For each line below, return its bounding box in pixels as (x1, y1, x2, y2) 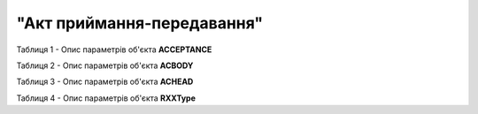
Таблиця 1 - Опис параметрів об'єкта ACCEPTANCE (16, 44, 212, 55)
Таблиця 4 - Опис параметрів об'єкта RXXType (16, 93, 197, 103)
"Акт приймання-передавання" (16, 13, 264, 33)
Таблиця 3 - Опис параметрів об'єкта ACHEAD (16, 76, 194, 87)
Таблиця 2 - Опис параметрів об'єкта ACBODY (16, 60, 194, 71)
